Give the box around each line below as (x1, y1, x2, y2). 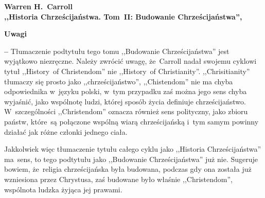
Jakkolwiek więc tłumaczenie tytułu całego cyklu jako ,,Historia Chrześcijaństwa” (4, 143, 261, 154)
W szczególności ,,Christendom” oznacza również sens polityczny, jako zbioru (4, 106, 248, 117)
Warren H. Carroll (4, 1, 73, 11)
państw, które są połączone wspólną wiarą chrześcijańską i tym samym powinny (4, 116, 259, 127)
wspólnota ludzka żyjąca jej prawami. (4, 184, 122, 194)
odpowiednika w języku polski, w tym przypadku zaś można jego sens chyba (4, 86, 247, 97)
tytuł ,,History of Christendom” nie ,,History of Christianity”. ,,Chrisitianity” (4, 65, 250, 76)
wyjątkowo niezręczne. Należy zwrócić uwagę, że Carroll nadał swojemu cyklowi (4, 56, 257, 66)
